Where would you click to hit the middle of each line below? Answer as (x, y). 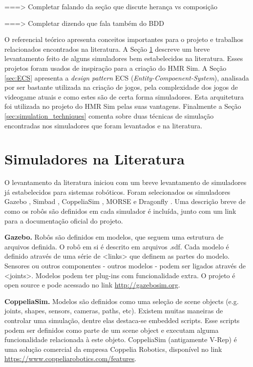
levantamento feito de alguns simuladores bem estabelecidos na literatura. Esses (124, 58)
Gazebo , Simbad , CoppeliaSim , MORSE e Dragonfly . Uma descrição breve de (125, 201)
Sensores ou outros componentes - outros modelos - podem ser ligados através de (125, 265)
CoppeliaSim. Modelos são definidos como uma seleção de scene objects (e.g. (122, 301)
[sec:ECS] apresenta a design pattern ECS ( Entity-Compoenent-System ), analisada (127, 77)
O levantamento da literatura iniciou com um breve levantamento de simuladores (126, 182)
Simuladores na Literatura (95, 159)
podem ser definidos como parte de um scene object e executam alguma (112, 330)
